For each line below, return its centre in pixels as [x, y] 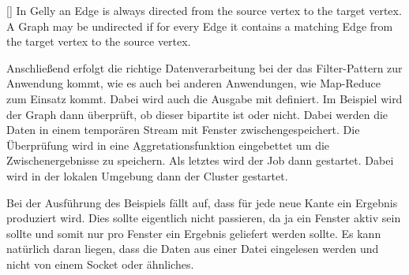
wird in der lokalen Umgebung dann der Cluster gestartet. [147, 175]
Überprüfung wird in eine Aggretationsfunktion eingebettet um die [168, 145]
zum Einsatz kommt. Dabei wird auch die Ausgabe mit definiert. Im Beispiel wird [204, 98]
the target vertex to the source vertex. [99, 41]
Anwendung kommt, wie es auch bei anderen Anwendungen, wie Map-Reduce [193, 83]
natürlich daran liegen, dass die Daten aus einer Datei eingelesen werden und [193, 249]
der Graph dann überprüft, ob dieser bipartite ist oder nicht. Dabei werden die [197, 114]
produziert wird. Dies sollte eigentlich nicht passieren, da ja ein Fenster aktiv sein [204, 218]
